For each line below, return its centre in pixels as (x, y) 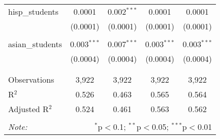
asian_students (35, 44)
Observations (31, 79)
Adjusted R (28, 109)
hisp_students (33, 11)
